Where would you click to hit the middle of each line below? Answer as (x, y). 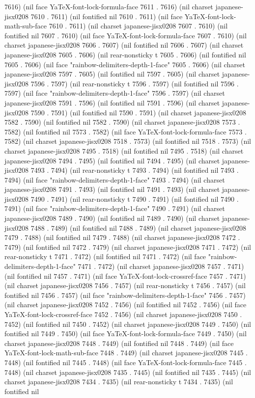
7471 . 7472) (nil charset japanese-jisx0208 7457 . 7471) (161, 266)
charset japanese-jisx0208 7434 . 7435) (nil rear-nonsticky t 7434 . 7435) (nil (119, 382)
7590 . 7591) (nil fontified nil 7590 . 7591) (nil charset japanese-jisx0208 (138, 112)
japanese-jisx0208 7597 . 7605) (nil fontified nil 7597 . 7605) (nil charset (112, 74)
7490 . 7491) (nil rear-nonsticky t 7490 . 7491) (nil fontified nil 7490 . (135, 199)
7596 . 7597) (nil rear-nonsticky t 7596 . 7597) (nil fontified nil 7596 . (135, 83)
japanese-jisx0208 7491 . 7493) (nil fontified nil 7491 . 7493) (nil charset (112, 189)
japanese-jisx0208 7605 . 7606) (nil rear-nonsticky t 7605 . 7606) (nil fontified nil (125, 54)
